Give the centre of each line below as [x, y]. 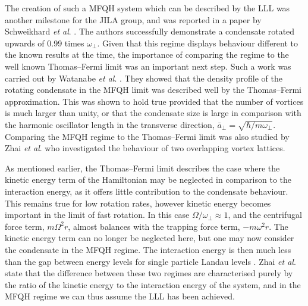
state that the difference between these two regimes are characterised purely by [149, 273]
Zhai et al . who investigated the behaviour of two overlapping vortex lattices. [145, 148]
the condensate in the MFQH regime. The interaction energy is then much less [148, 250]
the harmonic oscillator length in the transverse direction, [110, 124]
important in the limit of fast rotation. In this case [97, 215]
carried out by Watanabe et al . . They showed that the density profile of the [144, 78]
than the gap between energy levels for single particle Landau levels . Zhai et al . [150, 261]
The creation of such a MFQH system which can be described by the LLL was [147, 8]
